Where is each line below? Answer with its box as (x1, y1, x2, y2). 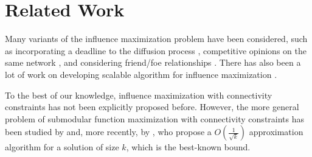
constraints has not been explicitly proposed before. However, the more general (5, 100, 299, 113)
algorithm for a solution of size (5, 141, 119, 153)
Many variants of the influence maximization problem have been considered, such (5, 32, 308, 45)
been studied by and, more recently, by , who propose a (5, 125, 212, 138)
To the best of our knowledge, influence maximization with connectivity (5, 88, 272, 101)
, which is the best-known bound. (126, 141, 251, 153)
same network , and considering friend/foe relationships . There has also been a (5, 56, 301, 69)
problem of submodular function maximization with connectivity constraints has (5, 112, 305, 125)
